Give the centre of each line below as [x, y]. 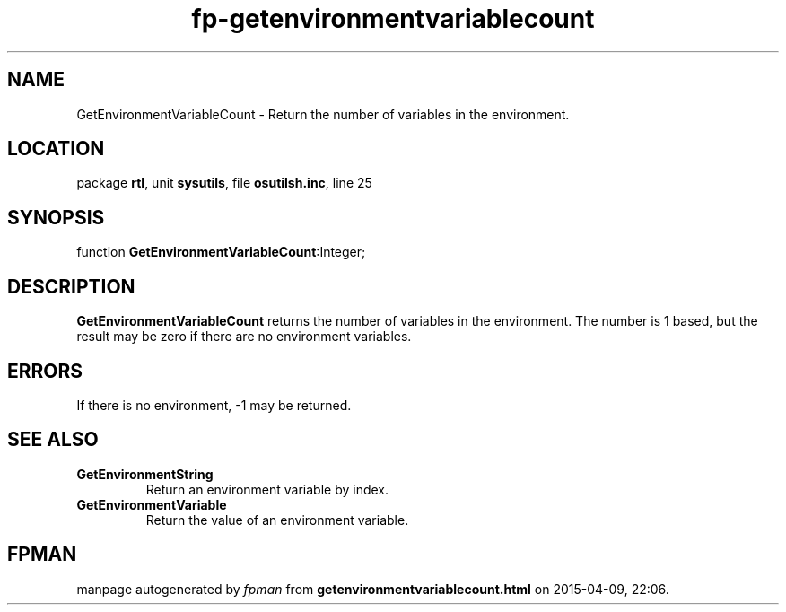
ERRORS [45, 371]
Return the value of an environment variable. [277, 520]
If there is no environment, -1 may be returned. [214, 405]
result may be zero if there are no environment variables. [244, 337]
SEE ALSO [53, 440]
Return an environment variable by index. [267, 489]
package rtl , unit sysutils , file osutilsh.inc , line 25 [224, 183]
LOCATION [56, 149]
